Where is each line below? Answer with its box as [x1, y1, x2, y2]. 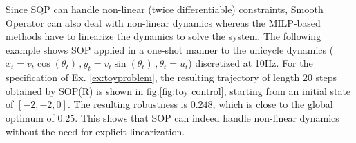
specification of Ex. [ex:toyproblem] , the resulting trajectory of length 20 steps [6, 70, 337, 85]
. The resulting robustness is [67, 97, 188, 111]
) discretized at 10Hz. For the [188, 56, 313, 70]
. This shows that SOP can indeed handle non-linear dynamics [75, 110, 339, 124]
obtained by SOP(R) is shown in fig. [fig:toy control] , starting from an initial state [6, 83, 351, 98]
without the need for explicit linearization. [6, 124, 185, 138]
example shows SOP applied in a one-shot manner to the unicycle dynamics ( [6, 42, 334, 56]
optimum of [6, 110, 55, 124]
